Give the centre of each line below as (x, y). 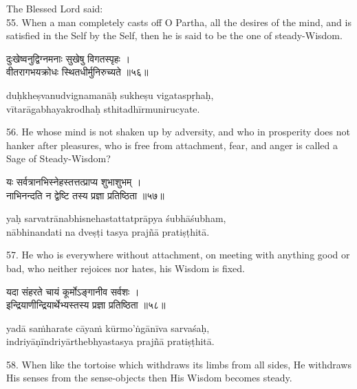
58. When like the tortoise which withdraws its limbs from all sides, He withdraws (179, 364)
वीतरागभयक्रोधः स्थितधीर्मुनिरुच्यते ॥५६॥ (77, 72)
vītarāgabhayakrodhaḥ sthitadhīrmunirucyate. (103, 108)
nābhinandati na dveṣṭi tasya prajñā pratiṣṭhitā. (108, 231)
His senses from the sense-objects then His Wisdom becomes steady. (149, 378)
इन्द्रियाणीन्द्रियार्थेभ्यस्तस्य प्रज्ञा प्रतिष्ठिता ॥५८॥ (86, 305)
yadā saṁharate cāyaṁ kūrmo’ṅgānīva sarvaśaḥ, (108, 327)
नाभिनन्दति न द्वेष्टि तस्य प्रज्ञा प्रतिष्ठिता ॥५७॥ (85, 195)
